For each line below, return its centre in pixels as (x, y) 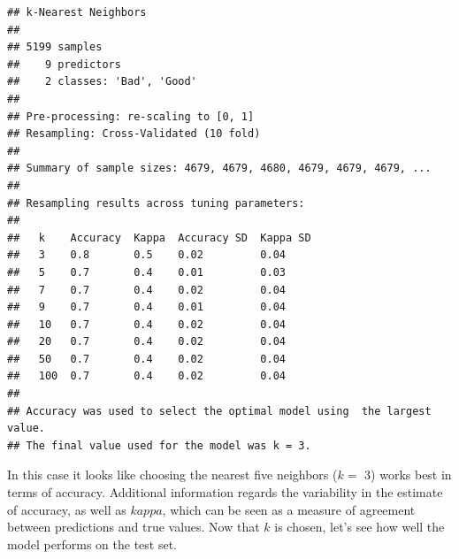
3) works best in (408, 475)
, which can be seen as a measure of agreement (289, 509)
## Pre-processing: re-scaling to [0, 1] (131, 116)
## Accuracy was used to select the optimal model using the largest (219, 411)
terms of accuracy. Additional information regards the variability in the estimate (225, 492)
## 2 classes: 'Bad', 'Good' (102, 82)
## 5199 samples (55, 47)
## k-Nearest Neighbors (77, 12)
